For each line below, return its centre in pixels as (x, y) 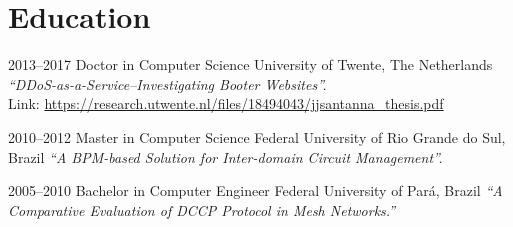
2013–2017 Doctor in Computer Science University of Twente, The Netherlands (250, 64)
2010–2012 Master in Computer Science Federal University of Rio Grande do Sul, (257, 136)
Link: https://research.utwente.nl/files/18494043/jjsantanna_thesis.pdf (226, 103)
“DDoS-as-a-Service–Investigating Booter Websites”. (167, 83)
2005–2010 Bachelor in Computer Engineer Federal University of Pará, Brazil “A (255, 190)
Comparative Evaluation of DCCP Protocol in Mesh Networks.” (202, 209)
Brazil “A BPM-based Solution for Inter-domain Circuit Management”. (225, 156)
